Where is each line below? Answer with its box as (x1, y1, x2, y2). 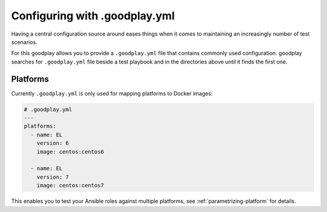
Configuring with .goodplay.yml (11, 9, 175, 22)
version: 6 (36, 140, 69, 147)
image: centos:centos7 (36, 182, 104, 189)
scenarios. (11, 38, 38, 45)
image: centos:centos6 (36, 148, 104, 155)
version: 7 (36, 173, 69, 181)
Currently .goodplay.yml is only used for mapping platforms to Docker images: (11, 89, 213, 97)
